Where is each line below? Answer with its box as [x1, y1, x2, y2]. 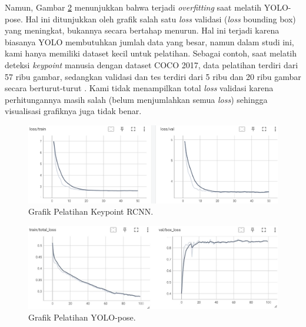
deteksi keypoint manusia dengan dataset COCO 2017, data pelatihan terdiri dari [5, 58, 298, 71]
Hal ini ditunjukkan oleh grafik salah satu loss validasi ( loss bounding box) [25, 12, 296, 25]
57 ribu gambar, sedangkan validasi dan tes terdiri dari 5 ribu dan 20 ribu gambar [5, 70, 301, 82]
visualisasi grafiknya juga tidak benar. [5, 105, 142, 117]
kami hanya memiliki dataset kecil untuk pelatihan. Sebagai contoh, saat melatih [5, 47, 297, 59]
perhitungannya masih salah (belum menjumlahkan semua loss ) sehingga [5, 93, 268, 105]
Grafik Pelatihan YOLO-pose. [28, 311, 136, 323]
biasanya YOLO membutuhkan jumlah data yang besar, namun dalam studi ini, [5, 35, 294, 48]
